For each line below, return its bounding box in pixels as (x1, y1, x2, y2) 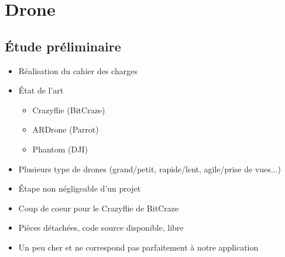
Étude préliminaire (5, 37, 121, 55)
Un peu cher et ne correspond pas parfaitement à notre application (18, 241, 259, 253)
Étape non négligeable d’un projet (18, 182, 141, 195)
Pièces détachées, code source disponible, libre (18, 221, 184, 234)
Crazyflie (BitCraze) (32, 103, 105, 116)
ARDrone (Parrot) (32, 123, 99, 136)
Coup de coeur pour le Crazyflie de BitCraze (18, 202, 179, 214)
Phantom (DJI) (32, 143, 88, 155)
